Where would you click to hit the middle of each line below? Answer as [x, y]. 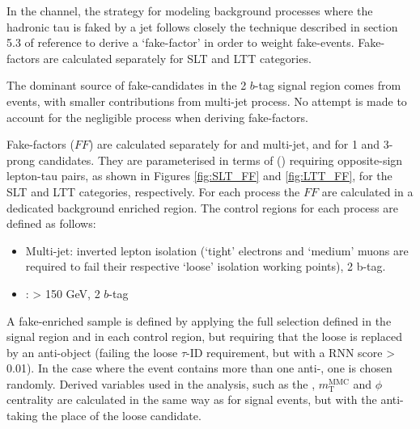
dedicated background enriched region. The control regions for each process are [202, 207]
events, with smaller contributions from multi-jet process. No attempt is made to [207, 101]
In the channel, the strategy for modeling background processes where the [190, 11]
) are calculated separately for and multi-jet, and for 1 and [234, 144]
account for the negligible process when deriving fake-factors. [157, 117]
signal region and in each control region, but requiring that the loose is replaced [204, 336]
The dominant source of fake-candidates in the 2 [127, 85]
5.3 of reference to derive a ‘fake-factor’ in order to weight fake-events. [180, 42]
